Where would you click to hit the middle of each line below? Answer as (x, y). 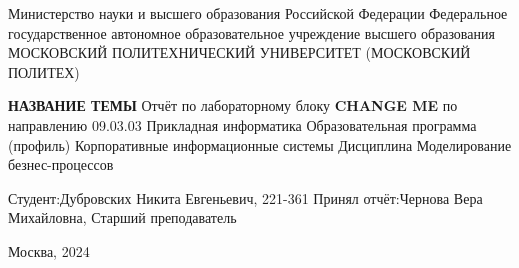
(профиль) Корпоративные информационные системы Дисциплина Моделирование (260, 144)
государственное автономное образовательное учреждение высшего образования (251, 32)
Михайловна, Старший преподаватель (122, 217)
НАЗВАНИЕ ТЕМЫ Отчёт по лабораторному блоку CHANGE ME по (233, 105)
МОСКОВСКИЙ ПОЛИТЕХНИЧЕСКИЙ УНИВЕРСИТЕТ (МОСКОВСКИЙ (239, 52)
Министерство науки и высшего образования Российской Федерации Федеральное (258, 13)
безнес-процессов (61, 164)
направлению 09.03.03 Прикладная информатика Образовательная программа (242, 124)
